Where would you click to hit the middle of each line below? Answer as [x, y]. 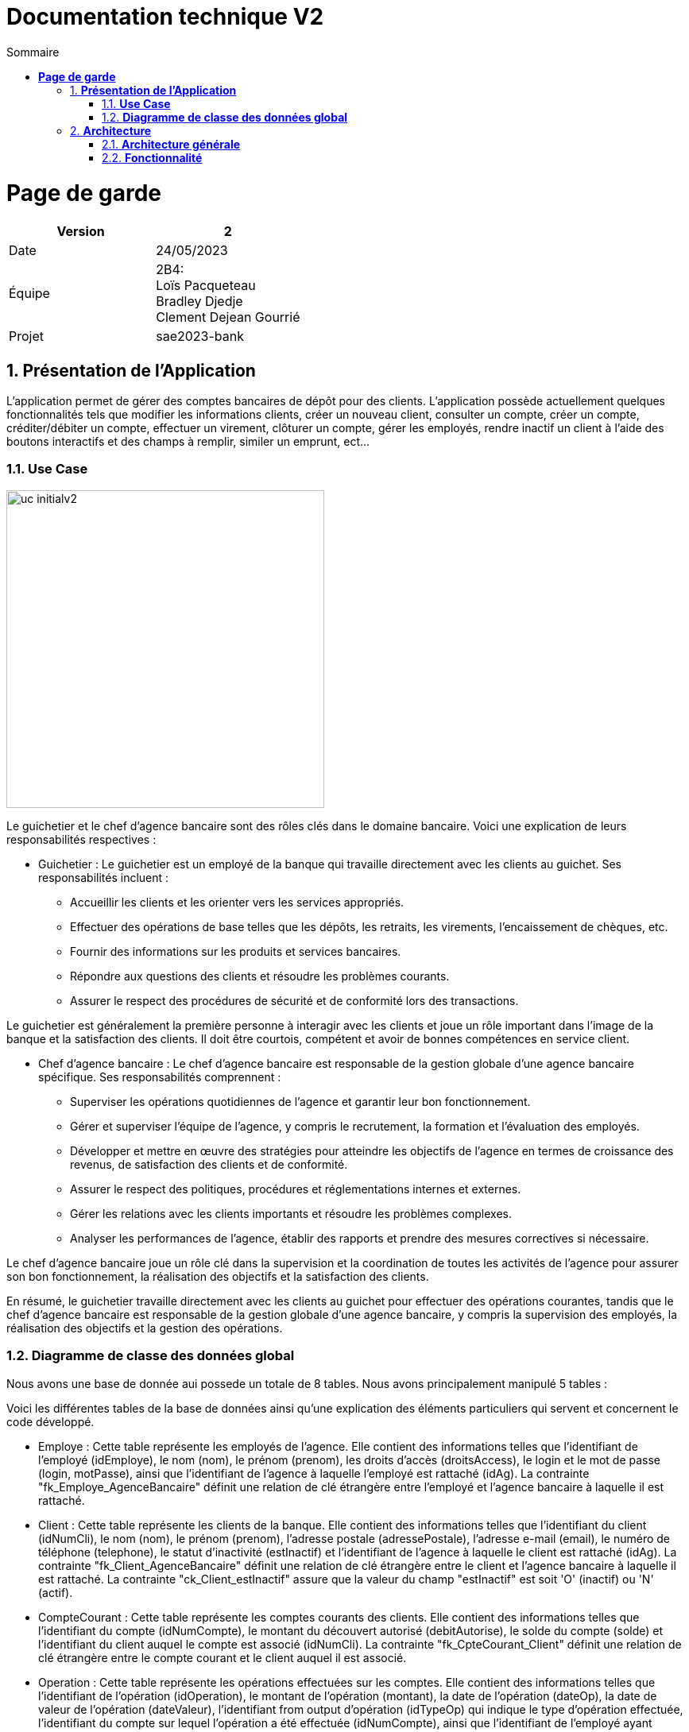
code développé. [50, 1421]
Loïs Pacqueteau [206, 286]
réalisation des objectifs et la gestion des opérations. [145, 1328]
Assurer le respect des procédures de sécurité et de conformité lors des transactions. [294, 1000]
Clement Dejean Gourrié [228, 317]
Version [81, 232]
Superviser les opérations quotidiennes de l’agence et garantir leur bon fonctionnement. [300, 1101]
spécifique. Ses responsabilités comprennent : [160, 1077]
